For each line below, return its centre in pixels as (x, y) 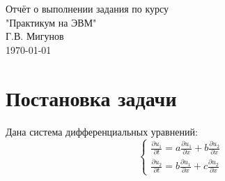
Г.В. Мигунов (35, 36)
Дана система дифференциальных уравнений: (102, 131)
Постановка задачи (91, 97)
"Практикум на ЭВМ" (51, 22)
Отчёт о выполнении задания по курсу (87, 8)
